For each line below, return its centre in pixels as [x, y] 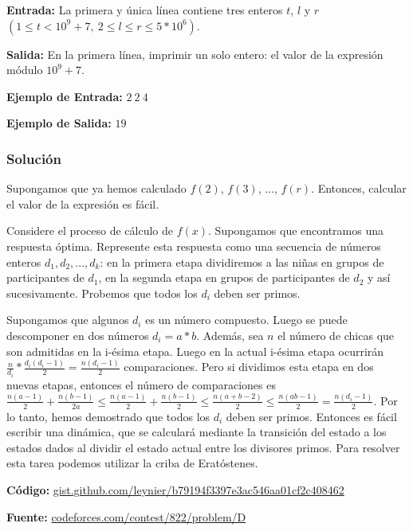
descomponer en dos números [78, 335]
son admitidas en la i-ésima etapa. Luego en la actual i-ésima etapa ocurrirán [195, 351]
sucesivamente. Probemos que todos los [102, 293]
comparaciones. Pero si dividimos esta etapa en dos [249, 367]
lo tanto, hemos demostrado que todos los [108, 416]
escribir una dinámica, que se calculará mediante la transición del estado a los [197, 432]
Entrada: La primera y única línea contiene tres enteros [145, 10]
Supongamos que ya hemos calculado [96, 188]
